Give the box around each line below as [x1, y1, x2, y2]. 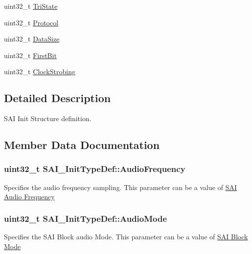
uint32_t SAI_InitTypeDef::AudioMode [4, 212, 167, 224]
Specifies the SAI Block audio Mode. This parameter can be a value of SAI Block [4, 232, 248, 242]
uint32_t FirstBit [4, 50, 57, 60]
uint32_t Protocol [4, 17, 59, 27]
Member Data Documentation [4, 137, 160, 152]
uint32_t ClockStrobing [4, 66, 75, 77]
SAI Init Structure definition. [4, 113, 92, 124]
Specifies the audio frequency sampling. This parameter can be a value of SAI [4, 182, 237, 192]
